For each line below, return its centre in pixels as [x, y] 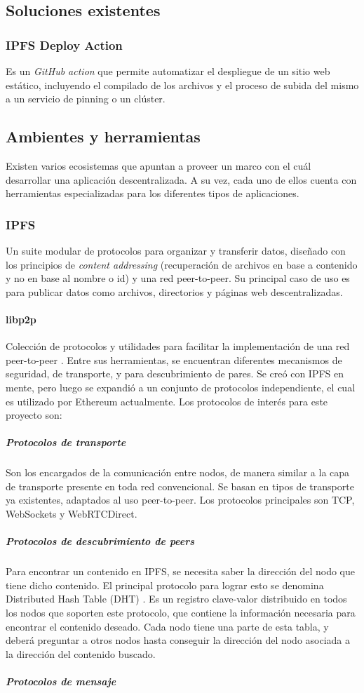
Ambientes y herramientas [103, 136]
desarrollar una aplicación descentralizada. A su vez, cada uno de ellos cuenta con [181, 179]
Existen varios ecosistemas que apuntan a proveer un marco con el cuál [159, 165]
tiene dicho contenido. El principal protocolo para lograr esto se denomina [165, 585]
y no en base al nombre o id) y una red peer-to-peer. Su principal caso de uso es [178, 278]
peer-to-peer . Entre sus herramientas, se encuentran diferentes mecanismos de [174, 359]
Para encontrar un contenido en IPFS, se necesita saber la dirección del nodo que [181, 571]
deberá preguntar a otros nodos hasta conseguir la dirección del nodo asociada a [178, 640]
